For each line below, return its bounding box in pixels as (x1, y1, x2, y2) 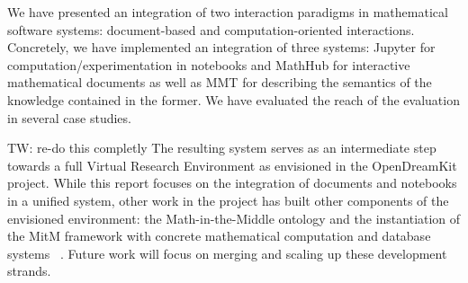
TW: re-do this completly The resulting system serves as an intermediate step (7, 138, 436, 157)
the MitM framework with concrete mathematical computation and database (7, 226, 431, 245)
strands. (7, 261, 51, 280)
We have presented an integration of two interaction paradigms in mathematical (7, 3, 448, 21)
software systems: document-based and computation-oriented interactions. (7, 20, 415, 39)
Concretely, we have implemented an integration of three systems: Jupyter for (7, 38, 436, 57)
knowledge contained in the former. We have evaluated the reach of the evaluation (7, 90, 460, 109)
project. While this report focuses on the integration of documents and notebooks (7, 173, 457, 192)
